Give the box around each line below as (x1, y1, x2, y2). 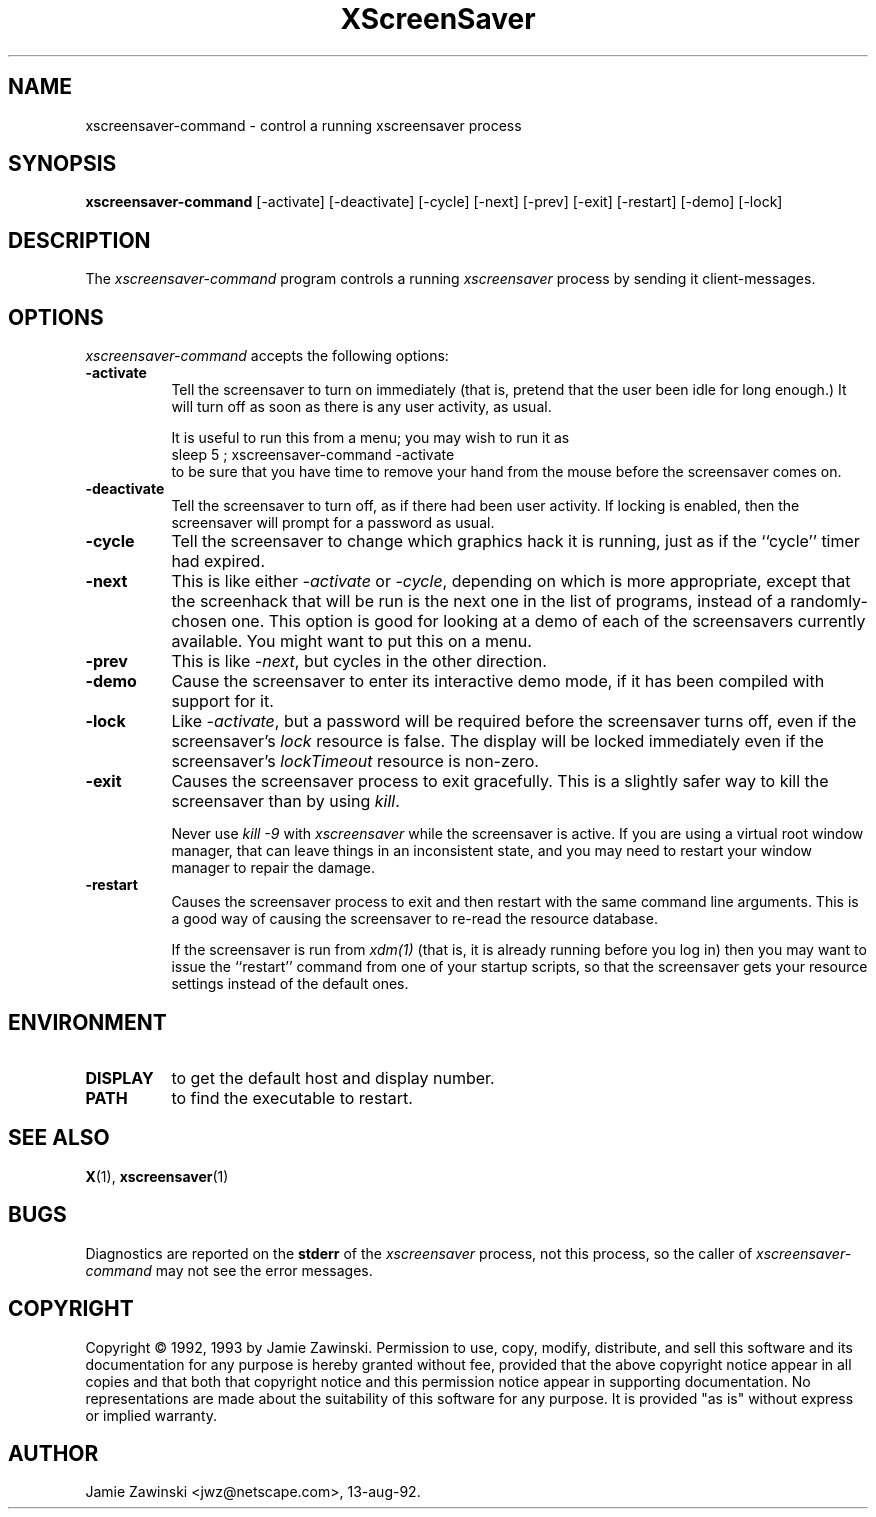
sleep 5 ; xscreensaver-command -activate (171, 446, 455, 464)
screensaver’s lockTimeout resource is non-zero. (171, 751, 539, 772)
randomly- (790, 591, 868, 612)
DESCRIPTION (8, 227, 151, 253)
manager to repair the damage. (171, 859, 376, 877)
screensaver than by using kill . (171, 791, 400, 812)
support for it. (171, 691, 274, 712)
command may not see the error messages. (85, 1261, 373, 1279)
